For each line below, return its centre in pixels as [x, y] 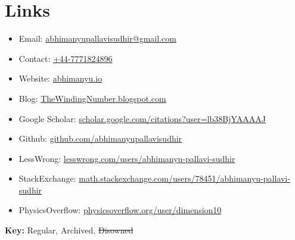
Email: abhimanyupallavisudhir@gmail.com [97, 38]
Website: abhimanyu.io [60, 78]
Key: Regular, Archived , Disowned [69, 230]
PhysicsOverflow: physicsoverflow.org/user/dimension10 [120, 210]
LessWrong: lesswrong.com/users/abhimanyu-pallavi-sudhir [127, 158]
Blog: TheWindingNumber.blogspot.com [92, 98]
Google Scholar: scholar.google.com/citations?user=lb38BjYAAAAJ [142, 118]
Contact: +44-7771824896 [66, 58]
